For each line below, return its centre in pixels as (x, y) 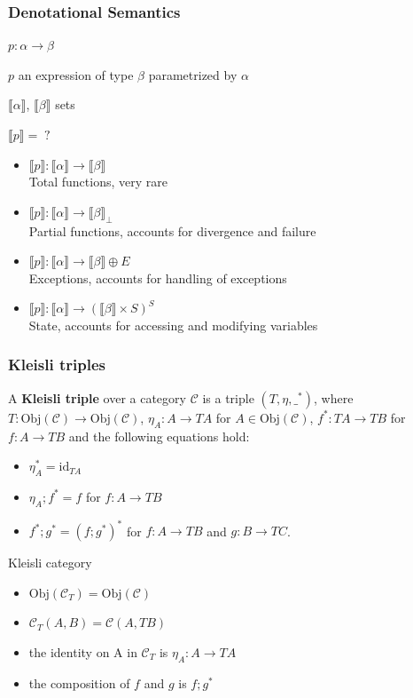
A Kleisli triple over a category (97, 397)
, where (334, 397)
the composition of (79, 682)
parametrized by (193, 74)
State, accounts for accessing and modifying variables (173, 325)
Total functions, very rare (98, 182)
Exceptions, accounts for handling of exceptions (158, 278)
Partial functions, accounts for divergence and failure (172, 230)
